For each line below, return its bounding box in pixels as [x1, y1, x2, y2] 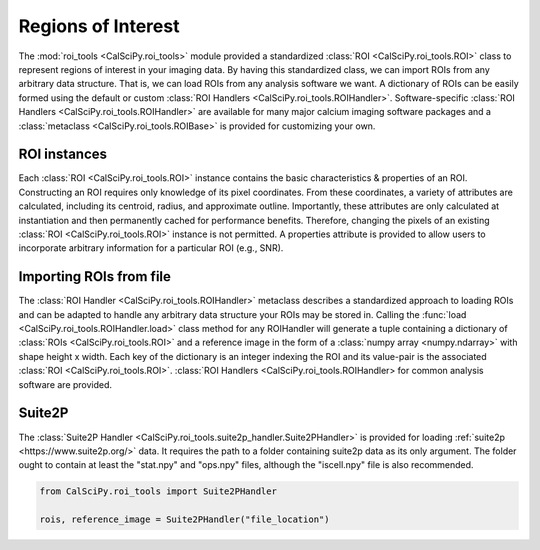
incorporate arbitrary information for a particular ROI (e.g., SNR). [18, 242, 284, 254]
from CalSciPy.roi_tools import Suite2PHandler [39, 486, 277, 497]
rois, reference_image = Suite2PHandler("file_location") [39, 514, 330, 525]
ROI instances [18, 146, 108, 163]
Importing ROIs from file [18, 268, 172, 285]
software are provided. [18, 378, 113, 390]
